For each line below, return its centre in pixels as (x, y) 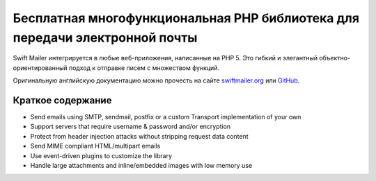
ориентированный (40, 68)
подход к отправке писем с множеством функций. (144, 68)
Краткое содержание (62, 100)
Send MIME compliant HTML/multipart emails (95, 146)
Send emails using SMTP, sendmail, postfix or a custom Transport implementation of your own (166, 117)
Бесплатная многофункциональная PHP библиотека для (186, 18)
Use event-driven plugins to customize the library (101, 155)
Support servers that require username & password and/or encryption (131, 127)
